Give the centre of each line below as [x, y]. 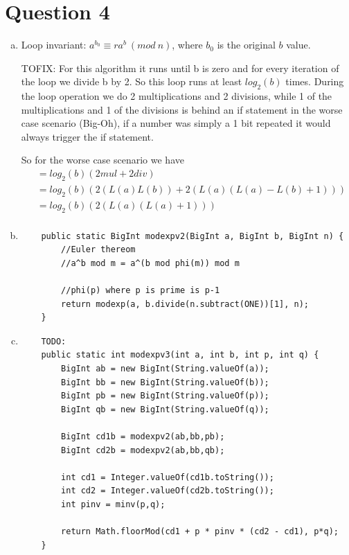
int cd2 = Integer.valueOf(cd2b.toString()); [168, 491]
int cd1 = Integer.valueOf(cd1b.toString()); [168, 477]
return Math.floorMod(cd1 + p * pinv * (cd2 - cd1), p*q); [200, 532]
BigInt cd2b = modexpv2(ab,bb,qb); [143, 450]
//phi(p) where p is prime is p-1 [141, 290]
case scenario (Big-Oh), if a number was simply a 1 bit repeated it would [176, 123]
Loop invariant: [54, 45]
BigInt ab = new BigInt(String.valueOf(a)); [165, 368]
